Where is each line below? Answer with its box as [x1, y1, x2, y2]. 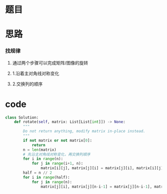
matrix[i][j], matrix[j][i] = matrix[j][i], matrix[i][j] [40, 166, 164, 171]
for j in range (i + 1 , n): [31, 161, 83, 166]
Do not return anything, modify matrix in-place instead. [23, 129, 146, 134]
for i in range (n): [23, 156, 64, 161]
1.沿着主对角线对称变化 [12, 70, 60, 76]
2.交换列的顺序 [12, 81, 43, 87]
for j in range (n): [31, 179, 72, 185]
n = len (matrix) [23, 147, 57, 152]
